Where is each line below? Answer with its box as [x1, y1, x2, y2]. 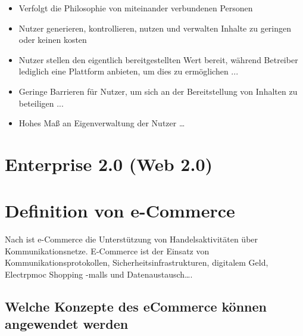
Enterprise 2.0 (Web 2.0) [5, 151, 213, 176]
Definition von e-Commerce [5, 198, 235, 223]
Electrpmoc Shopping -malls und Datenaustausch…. [5, 268, 193, 281]
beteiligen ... [18, 97, 64, 109]
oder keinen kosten [18, 33, 87, 46]
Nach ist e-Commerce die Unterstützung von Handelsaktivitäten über [5, 233, 258, 245]
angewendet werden [5, 315, 129, 333]
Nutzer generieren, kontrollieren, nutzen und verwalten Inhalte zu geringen [18, 21, 292, 34]
